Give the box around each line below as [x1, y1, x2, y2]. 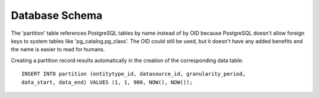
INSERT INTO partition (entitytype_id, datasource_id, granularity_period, [21, 71, 246, 77]
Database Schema [11, 9, 103, 22]
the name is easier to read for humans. [11, 46, 105, 53]
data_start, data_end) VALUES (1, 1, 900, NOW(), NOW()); [21, 79, 193, 86]
